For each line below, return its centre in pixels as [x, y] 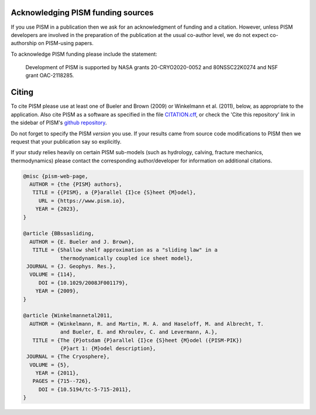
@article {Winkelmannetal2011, [68, 316]
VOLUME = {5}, [50, 365]
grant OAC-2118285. [50, 76]
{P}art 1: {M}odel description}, [108, 348]
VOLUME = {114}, [53, 275]
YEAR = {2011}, [57, 373]
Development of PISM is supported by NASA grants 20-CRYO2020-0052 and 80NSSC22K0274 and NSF [152, 67]
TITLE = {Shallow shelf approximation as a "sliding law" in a [125, 250]
